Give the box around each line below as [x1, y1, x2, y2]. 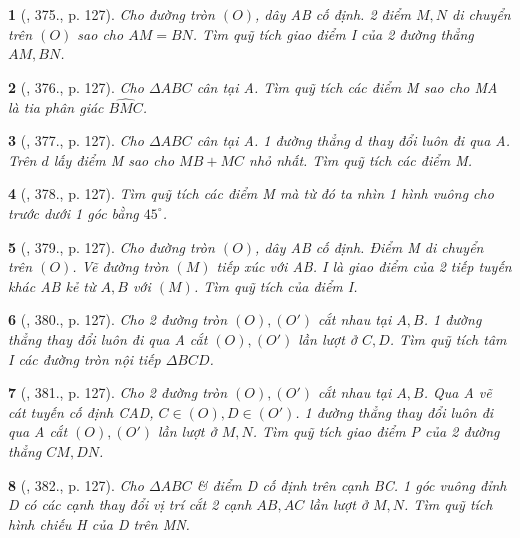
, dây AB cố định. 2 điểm [255, 4, 411, 24]
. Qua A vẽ [423, 382, 492, 403]
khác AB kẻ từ [8, 275, 96, 296]
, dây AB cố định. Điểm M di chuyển [255, 236, 484, 257]
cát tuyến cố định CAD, [8, 401, 154, 422]
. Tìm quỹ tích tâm [389, 328, 507, 349]
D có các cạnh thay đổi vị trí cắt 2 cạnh [8, 494, 252, 515]
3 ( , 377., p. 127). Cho [8, 130, 144, 151]
